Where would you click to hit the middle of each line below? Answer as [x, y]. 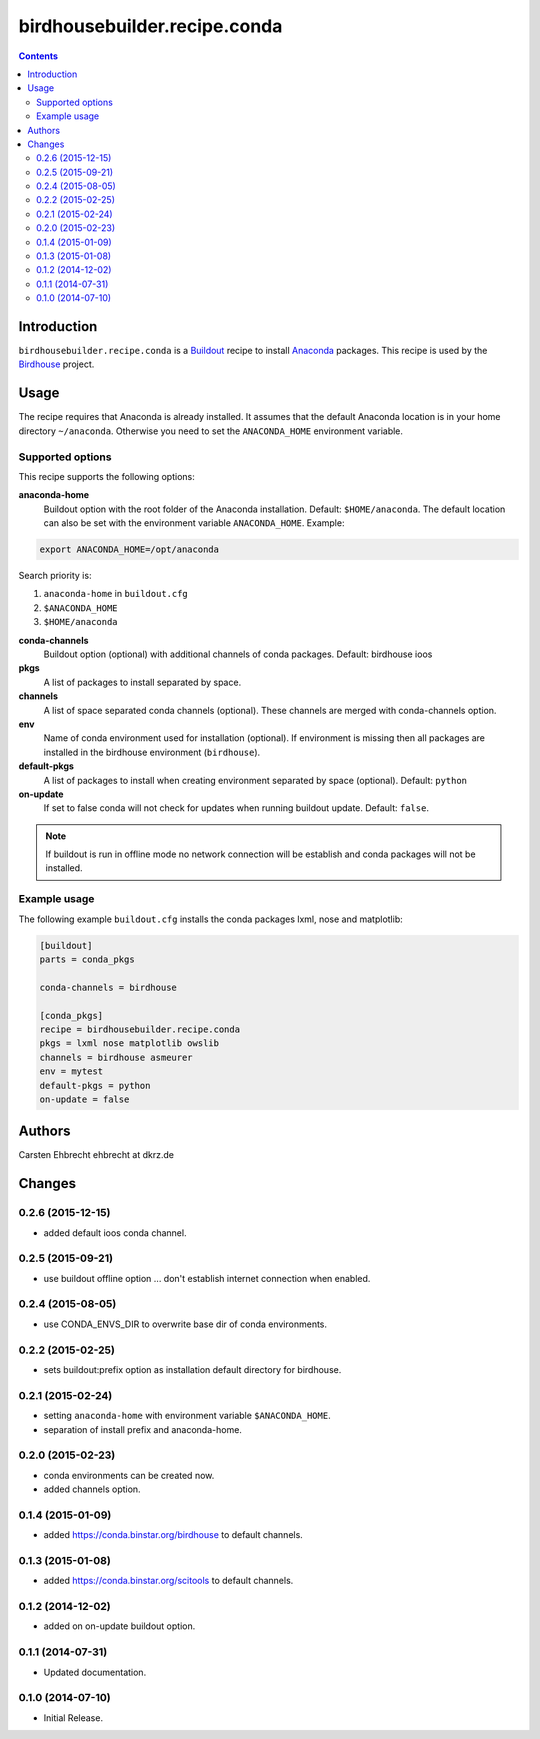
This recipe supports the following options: [106, 476]
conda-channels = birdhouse [108, 987]
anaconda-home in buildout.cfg [116, 594]
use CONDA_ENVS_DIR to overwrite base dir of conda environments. [185, 1324]
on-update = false [84, 1099]
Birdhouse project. [56, 364]
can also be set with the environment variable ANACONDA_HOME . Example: [194, 523]
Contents [38, 56]
